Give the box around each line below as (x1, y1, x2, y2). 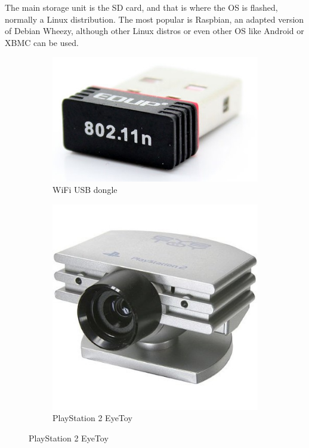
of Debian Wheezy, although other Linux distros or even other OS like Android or (5, 24, 304, 37)
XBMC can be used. (5, 36, 79, 48)
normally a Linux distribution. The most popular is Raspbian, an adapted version (5, 13, 304, 25)
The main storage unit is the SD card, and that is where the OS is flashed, (5, 1, 278, 13)
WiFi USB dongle (52, 183, 118, 196)
